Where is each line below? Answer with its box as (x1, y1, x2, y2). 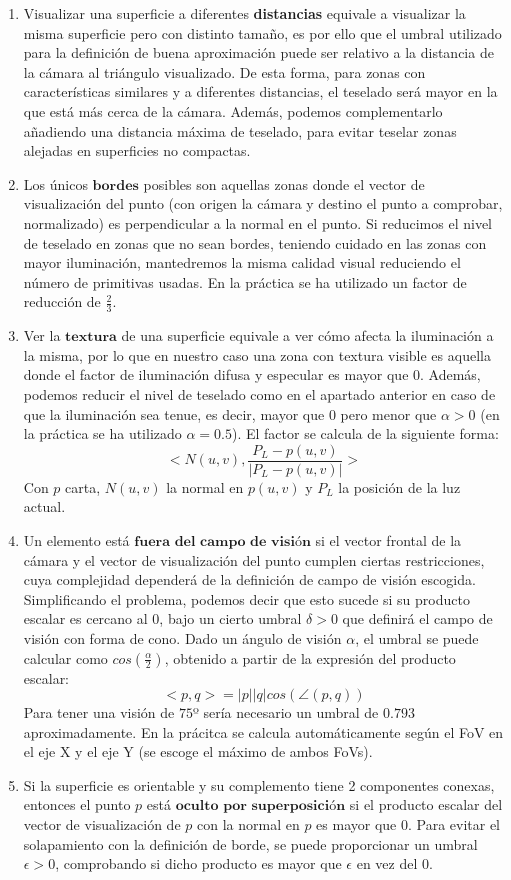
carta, (65, 476, 101, 497)
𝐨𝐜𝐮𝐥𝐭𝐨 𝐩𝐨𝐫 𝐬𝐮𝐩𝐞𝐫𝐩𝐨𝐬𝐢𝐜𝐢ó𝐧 (175, 799, 346, 814)
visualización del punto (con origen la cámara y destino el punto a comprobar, (23, 193, 503, 214)
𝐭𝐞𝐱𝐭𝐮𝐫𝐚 (65, 330, 117, 345)
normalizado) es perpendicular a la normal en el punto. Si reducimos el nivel (23, 212, 492, 233)
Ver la (23, 325, 61, 346)
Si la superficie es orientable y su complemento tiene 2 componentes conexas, (23, 774, 495, 795)
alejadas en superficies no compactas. (23, 140, 251, 161)
